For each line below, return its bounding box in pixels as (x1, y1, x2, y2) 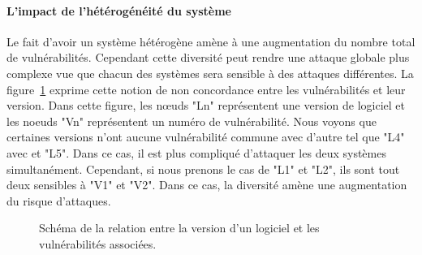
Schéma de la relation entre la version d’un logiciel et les (39, 219, 320, 236)
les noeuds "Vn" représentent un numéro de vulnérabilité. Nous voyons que (6, 112, 377, 129)
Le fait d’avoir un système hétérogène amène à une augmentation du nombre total (6, 32, 416, 50)
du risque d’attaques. (6, 192, 111, 209)
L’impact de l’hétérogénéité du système (6, 2, 231, 19)
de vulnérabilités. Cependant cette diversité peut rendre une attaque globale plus (6, 49, 410, 66)
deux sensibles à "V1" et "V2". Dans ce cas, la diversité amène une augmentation (6, 176, 407, 193)
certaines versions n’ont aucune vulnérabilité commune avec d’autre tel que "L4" (6, 128, 405, 145)
